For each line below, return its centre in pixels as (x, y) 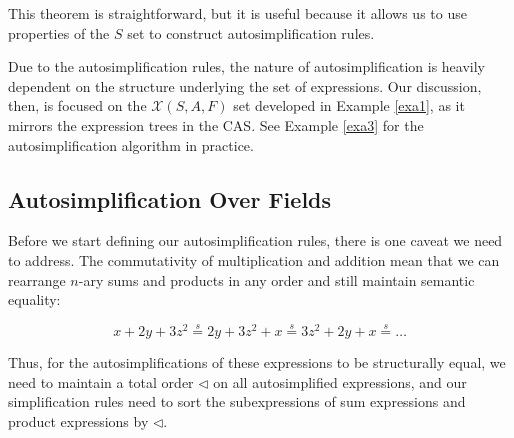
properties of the (59, 32)
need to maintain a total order (101, 381)
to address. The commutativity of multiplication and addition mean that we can (254, 259)
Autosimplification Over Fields (170, 198)
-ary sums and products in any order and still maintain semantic (276, 279)
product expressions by (78, 420)
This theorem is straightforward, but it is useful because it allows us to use (237, 13)
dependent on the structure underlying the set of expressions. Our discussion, (245, 85)
